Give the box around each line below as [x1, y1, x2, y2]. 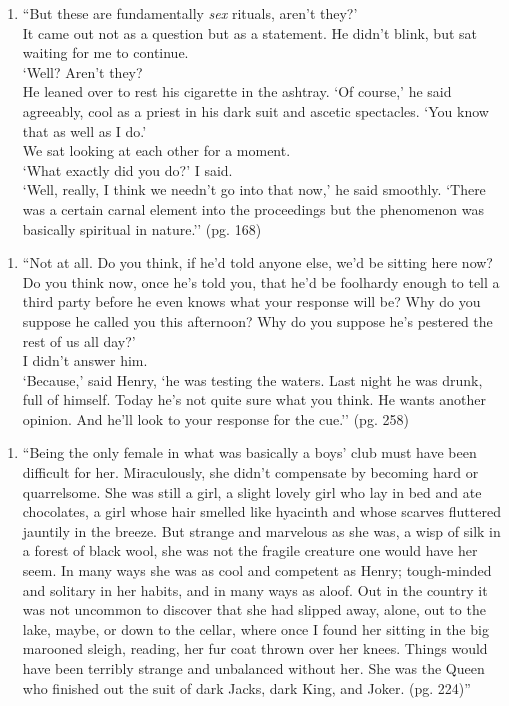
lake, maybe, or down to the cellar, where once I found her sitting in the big [22, 618, 489, 639]
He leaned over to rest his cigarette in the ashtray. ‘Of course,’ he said [22, 81, 452, 102]
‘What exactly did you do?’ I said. [22, 159, 233, 180]
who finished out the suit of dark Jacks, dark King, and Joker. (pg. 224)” [22, 677, 471, 698]
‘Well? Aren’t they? [22, 61, 143, 82]
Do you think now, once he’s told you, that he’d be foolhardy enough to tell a [22, 271, 500, 292]
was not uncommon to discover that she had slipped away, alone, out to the [22, 599, 486, 620]
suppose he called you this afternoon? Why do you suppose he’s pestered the [22, 310, 493, 331]
